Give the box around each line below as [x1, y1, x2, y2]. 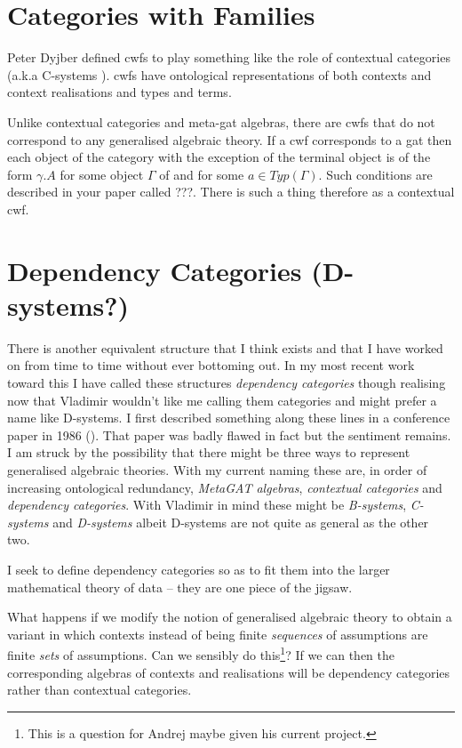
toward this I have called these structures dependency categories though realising [7, 373, 446, 391]
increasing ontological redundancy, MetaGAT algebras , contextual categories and [7, 478, 442, 496]
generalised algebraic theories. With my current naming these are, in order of [7, 460, 427, 479]
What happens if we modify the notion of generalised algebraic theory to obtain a [7, 607, 452, 626]
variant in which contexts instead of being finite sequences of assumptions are [7, 624, 428, 643]
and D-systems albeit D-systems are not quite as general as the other [52, 512, 429, 531]
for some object [60, 165, 144, 183]
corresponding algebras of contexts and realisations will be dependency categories [7, 663, 450, 681]
